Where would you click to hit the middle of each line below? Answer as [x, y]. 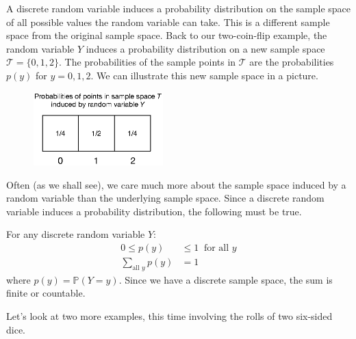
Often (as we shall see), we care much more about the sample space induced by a [176, 184]
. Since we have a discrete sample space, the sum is [226, 279]
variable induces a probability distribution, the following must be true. [154, 211]
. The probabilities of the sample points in [148, 62]
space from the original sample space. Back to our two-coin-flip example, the [167, 35]
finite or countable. [46, 293]
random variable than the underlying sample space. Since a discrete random [165, 198]
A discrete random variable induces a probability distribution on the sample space [179, 8]
